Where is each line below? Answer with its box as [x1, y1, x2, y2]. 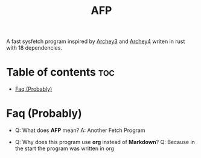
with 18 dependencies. [6, 44, 62, 51]
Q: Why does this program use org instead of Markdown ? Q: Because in [14, 139, 195, 146]
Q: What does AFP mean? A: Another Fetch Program [14, 127, 145, 134]
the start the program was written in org [14, 145, 115, 152]
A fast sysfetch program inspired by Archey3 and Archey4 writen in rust [6, 38, 185, 45]
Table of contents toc [6, 65, 115, 79]
